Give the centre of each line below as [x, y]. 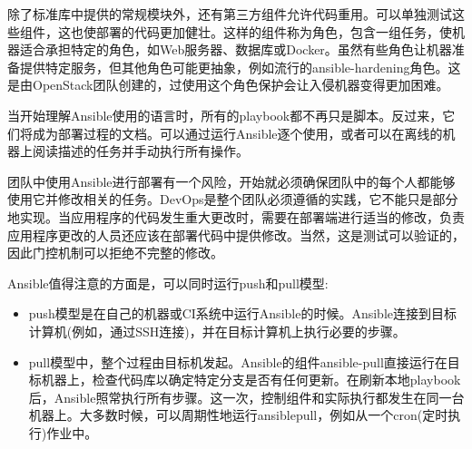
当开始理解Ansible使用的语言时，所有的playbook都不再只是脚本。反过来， [225, 115]
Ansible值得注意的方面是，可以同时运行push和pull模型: [168, 283]
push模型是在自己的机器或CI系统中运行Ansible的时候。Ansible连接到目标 [242, 313]
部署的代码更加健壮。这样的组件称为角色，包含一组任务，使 [274, 31]
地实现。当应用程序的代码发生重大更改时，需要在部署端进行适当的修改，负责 [236, 216]
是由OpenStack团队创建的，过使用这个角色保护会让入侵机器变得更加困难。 [228, 85]
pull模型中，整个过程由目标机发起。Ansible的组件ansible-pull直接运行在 [238, 361]
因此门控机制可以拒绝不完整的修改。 [115, 253]
